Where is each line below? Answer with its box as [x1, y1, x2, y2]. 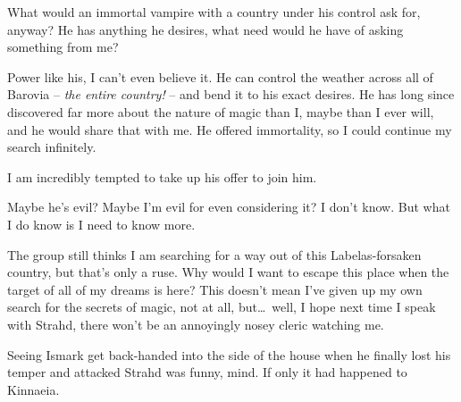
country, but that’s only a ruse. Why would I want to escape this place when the [7, 263, 449, 281]
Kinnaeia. [7, 380, 60, 398]
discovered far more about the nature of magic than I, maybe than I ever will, [7, 102, 434, 121]
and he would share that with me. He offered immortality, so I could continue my [7, 120, 452, 138]
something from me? [7, 38, 119, 56]
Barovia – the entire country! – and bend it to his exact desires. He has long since [7, 85, 455, 104]
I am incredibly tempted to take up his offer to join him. [7, 167, 317, 186]
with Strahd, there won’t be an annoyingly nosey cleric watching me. [7, 314, 384, 333]
